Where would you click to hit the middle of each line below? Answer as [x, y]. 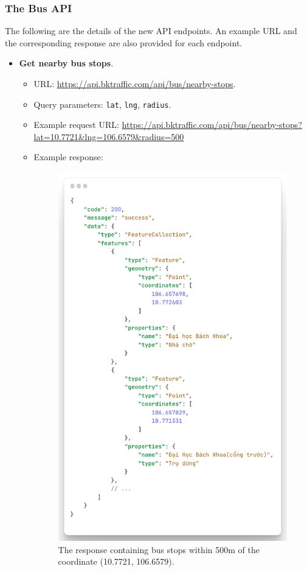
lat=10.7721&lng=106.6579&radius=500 [109, 136]
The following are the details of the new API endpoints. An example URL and [151, 31]
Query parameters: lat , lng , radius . [102, 104]
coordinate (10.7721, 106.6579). [116, 561]
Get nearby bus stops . [66, 63]
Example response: [68, 157]
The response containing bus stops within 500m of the [159, 549]
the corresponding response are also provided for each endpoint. [124, 42]
